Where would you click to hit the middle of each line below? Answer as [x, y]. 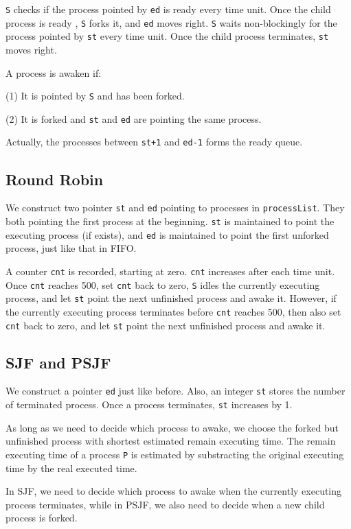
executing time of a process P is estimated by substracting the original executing [175, 454]
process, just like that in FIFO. [71, 248]
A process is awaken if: [54, 72]
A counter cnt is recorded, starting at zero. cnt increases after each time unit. [170, 271]
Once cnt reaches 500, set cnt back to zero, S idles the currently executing [163, 284]
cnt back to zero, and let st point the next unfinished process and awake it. [166, 325]
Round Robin [55, 179]
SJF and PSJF [58, 362]
